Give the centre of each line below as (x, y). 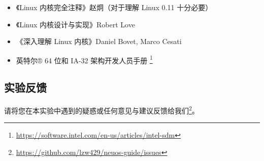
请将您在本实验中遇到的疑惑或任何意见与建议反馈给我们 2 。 (102, 110)
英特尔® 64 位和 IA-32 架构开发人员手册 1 (84, 59)
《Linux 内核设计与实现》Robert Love (75, 24)
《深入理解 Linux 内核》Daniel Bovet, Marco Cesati (99, 41)
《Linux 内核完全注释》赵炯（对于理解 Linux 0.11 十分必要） (114, 7)
